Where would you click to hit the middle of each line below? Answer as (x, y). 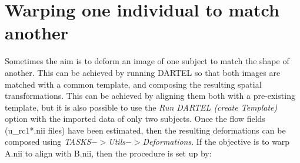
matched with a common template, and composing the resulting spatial (133, 84)
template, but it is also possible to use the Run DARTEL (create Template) (141, 107)
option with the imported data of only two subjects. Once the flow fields (135, 119)
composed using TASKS (48, 142)
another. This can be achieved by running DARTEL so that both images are (143, 72)
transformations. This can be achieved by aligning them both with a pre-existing (150, 96)
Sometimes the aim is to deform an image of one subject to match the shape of (147, 61)
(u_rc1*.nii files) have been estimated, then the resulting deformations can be (145, 130)
